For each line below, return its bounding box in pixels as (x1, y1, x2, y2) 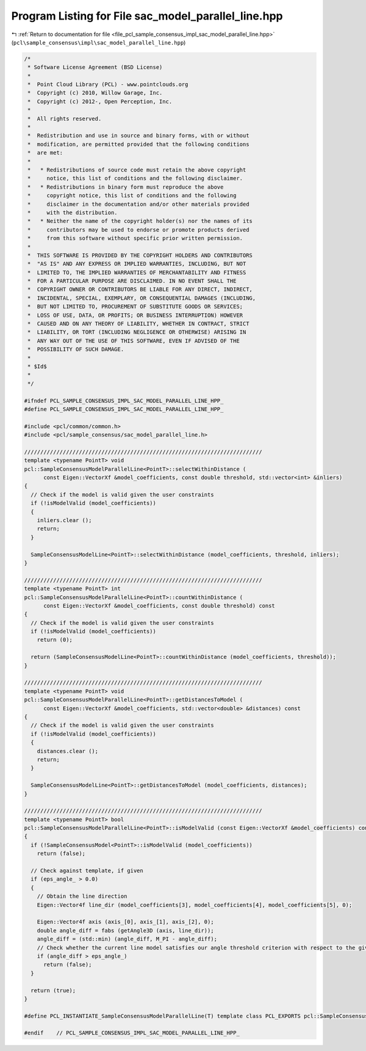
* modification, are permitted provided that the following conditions (27, 140, 249, 148)
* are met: (27, 150, 63, 156)
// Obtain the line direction (37, 893, 127, 900)
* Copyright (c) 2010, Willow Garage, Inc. (27, 89, 163, 96)
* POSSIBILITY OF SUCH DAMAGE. (27, 346, 124, 353)
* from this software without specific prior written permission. (27, 235, 243, 242)
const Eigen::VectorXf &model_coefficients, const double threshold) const (43, 602, 276, 609)
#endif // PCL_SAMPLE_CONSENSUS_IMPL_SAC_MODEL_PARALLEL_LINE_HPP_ (24, 1030, 240, 1036)
